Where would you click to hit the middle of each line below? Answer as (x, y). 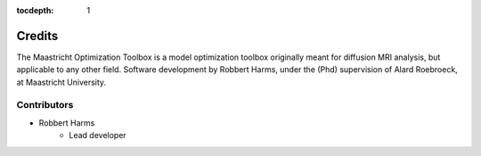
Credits (37, 36)
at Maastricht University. (61, 82)
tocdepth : (35, 10)
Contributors (45, 105)
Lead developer (98, 135)
